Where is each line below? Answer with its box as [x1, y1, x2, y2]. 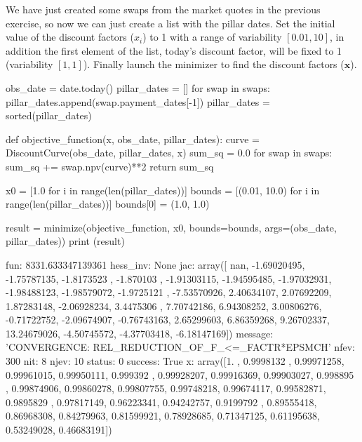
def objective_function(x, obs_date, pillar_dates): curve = [6, 131, 260, 146]
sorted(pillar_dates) [6, 108, 92, 123]
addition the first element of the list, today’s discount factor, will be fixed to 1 [6, 43, 342, 58]
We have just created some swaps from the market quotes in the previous [6, 2, 321, 16]
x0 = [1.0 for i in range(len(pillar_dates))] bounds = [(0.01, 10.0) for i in [6, 182, 320, 197]
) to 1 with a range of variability [142, 29, 282, 44]
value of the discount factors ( [6, 29, 134, 44]
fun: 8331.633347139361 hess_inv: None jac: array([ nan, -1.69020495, [6, 257, 305, 272]
